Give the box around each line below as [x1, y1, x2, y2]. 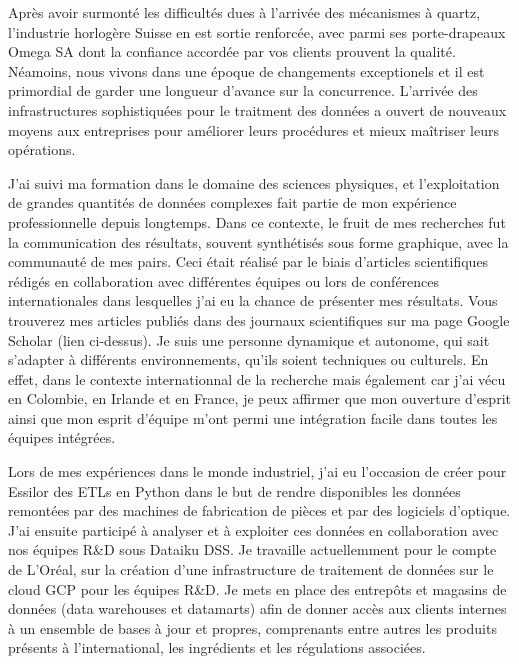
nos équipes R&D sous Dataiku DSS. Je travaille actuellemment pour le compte [8, 539, 497, 560]
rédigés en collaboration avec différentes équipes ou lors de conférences [8, 270, 440, 291]
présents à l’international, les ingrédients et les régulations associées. [8, 637, 426, 658]
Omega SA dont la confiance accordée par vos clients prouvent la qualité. [8, 41, 456, 62]
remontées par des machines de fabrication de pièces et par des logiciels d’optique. [8, 500, 511, 521]
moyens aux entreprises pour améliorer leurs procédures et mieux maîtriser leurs [8, 119, 499, 140]
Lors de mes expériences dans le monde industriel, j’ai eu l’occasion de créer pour [8, 461, 507, 482]
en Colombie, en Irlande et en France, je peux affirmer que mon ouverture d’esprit [8, 388, 511, 409]
